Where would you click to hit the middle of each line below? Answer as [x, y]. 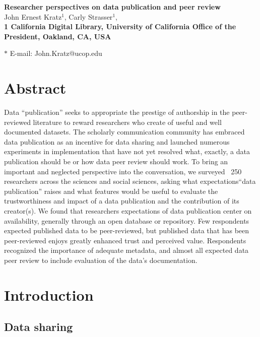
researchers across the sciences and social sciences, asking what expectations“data [130, 181]
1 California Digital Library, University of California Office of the [120, 26]
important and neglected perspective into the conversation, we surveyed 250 [123, 171]
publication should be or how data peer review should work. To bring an [116, 161]
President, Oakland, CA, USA [58, 36]
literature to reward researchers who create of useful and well [127, 122]
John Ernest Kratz [33, 16]
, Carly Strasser [88, 16]
